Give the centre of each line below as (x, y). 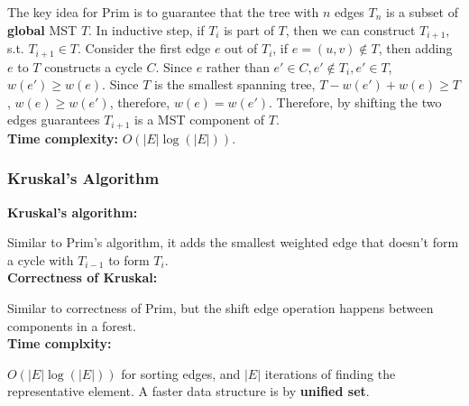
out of (241, 48)
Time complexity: (63, 138)
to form (129, 259)
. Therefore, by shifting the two (355, 101)
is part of (249, 29)
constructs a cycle (93, 66)
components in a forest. (72, 325)
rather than (238, 66)
